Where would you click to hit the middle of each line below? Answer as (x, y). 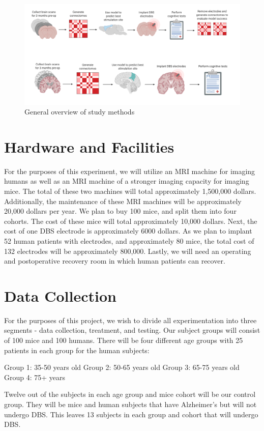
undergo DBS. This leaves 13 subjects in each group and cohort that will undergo (131, 414)
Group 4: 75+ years (35, 377)
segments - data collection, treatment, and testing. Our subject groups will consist (132, 330)
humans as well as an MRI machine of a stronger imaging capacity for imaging (127, 181)
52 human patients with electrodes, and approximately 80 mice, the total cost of (129, 240)
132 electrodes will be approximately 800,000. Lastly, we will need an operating (128, 251)
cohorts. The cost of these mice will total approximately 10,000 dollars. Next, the (131, 221)
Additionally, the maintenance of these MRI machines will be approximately (123, 201)
